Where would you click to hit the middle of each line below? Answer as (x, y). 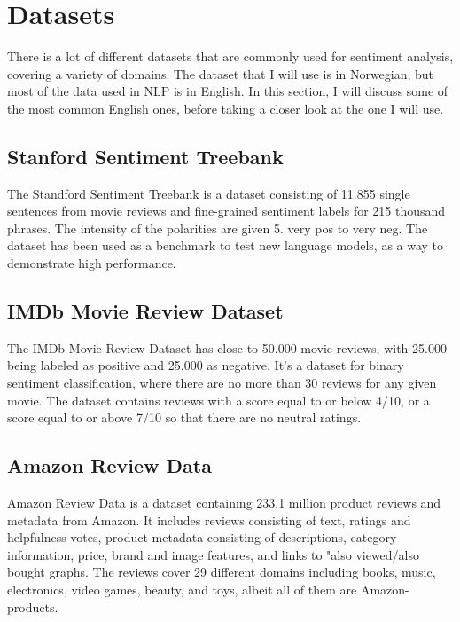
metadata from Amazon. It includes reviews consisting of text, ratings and (209, 520)
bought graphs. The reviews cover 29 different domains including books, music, (222, 572)
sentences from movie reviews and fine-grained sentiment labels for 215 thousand (226, 211)
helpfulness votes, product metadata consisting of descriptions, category (202, 537)
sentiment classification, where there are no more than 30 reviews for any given (222, 383)
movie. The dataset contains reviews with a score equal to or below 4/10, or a (218, 400)
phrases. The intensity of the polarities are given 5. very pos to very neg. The (218, 228)
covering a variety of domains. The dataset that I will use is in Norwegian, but (221, 73)
